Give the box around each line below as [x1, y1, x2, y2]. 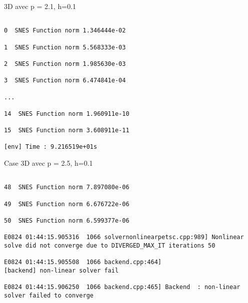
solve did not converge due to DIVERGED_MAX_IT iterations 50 [4, 242, 215, 249]
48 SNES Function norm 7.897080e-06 [4, 184, 129, 191]
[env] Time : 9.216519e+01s [4, 143, 97, 151]
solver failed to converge [4, 292, 93, 299]
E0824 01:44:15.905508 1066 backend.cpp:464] [4, 259, 161, 266]
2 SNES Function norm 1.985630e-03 [4, 60, 126, 67]
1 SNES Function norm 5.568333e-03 [4, 43, 126, 51]
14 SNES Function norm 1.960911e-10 [4, 110, 129, 117]
